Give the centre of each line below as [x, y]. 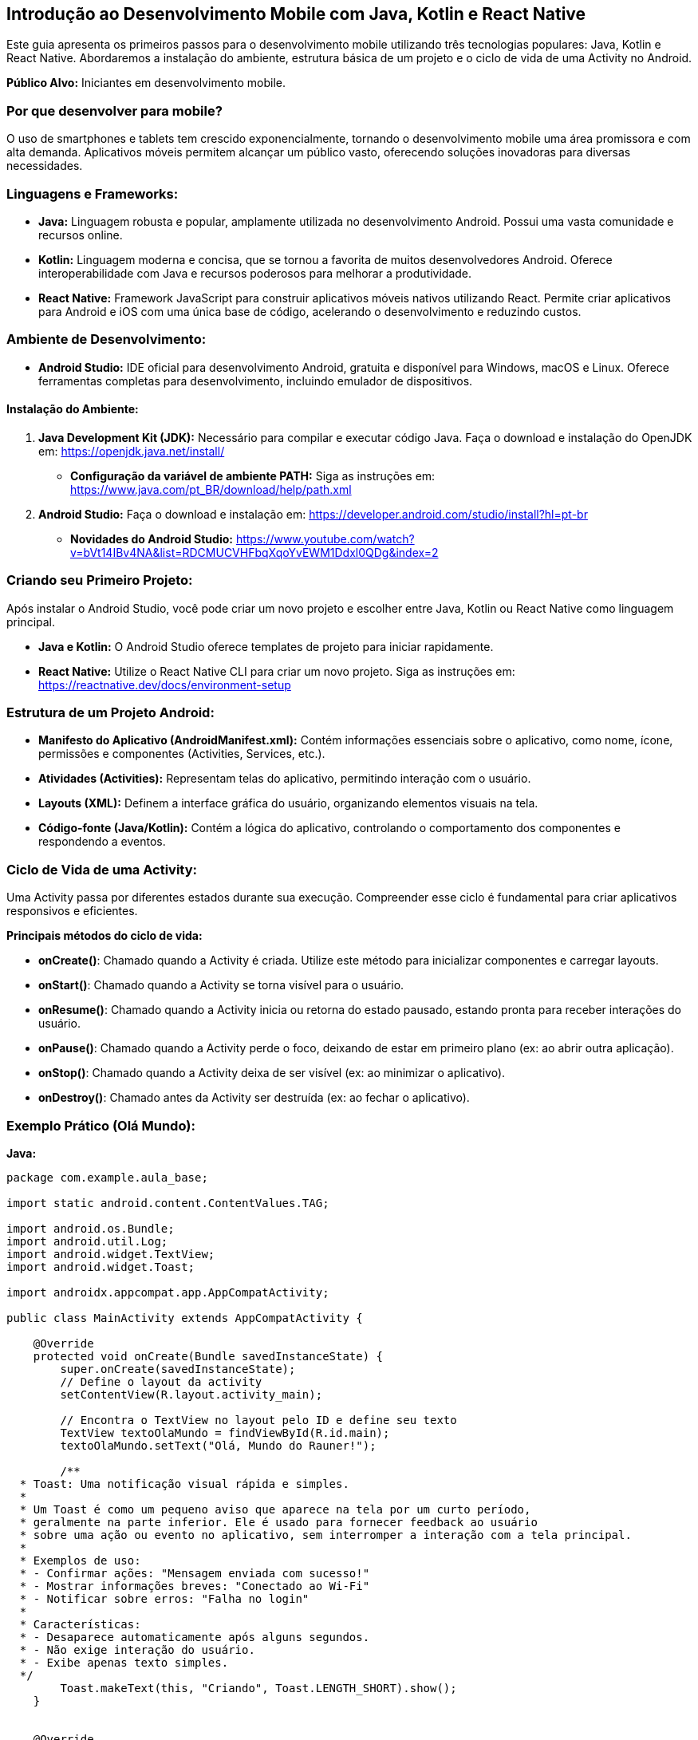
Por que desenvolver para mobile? [114, 110]
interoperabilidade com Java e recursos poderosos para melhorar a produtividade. [255, 273]
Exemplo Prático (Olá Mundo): [101, 1125]
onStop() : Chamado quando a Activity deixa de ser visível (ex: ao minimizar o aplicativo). [272, 1073]
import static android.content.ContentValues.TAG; [168, 1203]
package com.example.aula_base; [107, 1177]
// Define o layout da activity [161, 1381]
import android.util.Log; [87, 1241]
